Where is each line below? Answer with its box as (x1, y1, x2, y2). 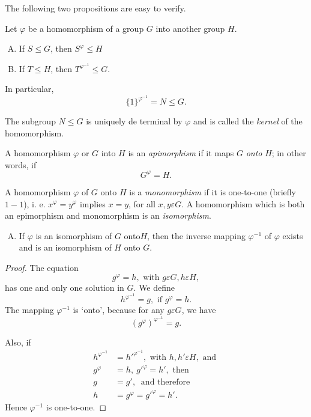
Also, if (5, 335, 31, 348)
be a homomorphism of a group (28, 22, 144, 34)
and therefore (140, 378, 190, 387)
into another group (155, 22, 225, 34)
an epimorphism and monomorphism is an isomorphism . (5, 209, 211, 222)
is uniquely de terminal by (86, 115, 183, 127)
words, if (5, 158, 37, 171)
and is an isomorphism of (19, 241, 112, 254)
